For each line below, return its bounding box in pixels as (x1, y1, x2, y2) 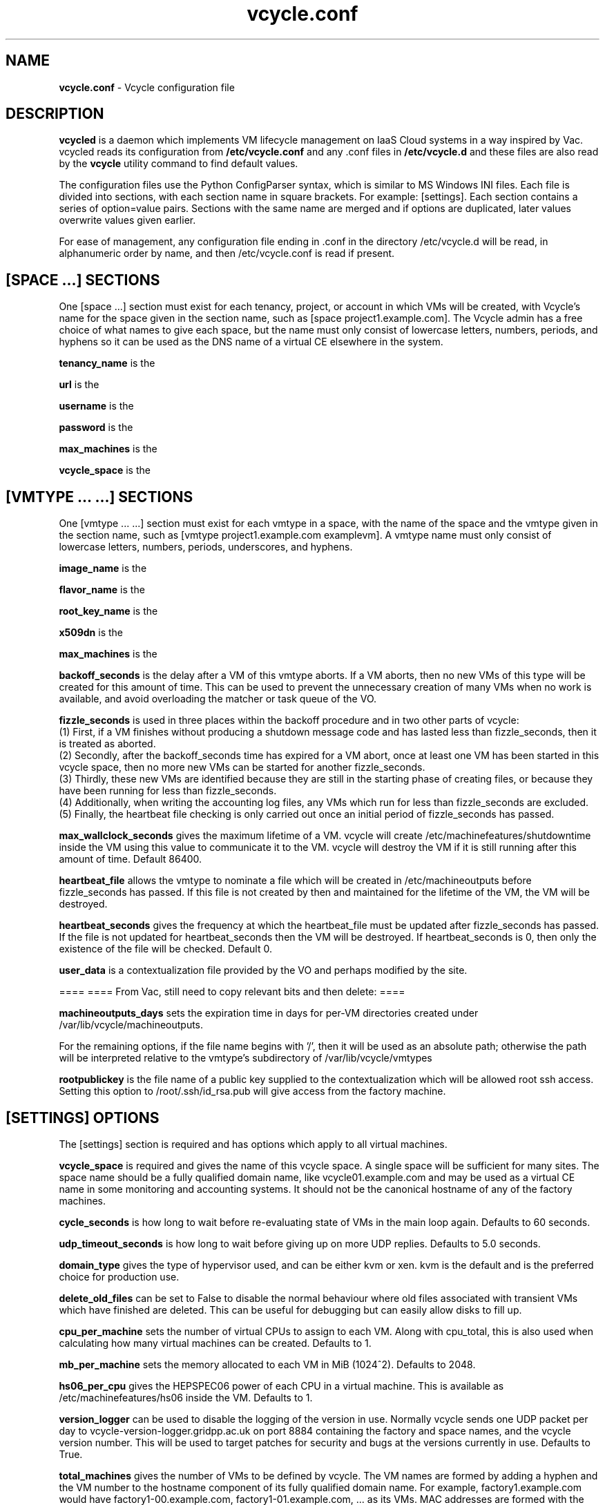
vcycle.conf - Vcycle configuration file (59, 81, 235, 93)
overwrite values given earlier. (59, 214, 196, 227)
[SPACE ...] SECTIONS (6, 271, 160, 289)
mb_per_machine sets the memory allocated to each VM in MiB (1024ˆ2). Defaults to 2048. (59, 1358, 476, 1370)
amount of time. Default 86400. (59, 853, 202, 865)
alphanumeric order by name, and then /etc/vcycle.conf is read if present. (59, 247, 395, 260)
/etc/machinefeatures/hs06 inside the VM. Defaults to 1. (59, 1391, 313, 1403)
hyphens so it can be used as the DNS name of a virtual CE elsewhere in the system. (59, 336, 443, 348)
